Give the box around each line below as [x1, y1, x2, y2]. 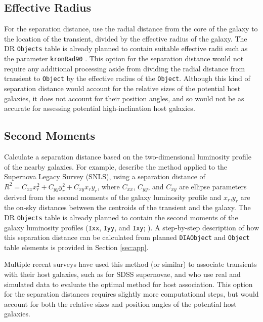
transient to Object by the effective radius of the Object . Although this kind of [4, 73, 250, 84]
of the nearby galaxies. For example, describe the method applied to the [4, 161, 228, 172]
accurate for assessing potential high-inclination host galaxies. [4, 103, 195, 113]
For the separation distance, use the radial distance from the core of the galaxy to [4, 23, 258, 34]
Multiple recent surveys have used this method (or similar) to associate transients [4, 259, 257, 269]
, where [97, 181, 120, 191]
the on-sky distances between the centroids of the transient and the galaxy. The [4, 202, 251, 213]
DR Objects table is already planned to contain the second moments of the [4, 212, 238, 222]
